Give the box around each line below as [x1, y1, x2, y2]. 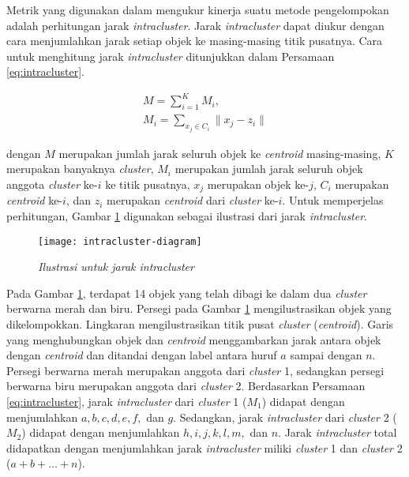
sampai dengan [290, 347, 362, 363]
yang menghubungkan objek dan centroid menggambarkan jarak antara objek [6, 331, 381, 347]
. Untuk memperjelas [282, 192, 384, 208]
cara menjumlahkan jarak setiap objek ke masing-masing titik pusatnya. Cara [6, 32, 383, 49]
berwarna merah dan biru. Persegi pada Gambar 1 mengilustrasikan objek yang [6, 300, 392, 317]
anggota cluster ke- [6, 175, 98, 192]
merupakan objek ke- [207, 175, 310, 192]
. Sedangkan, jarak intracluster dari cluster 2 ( [173, 408, 397, 425]
